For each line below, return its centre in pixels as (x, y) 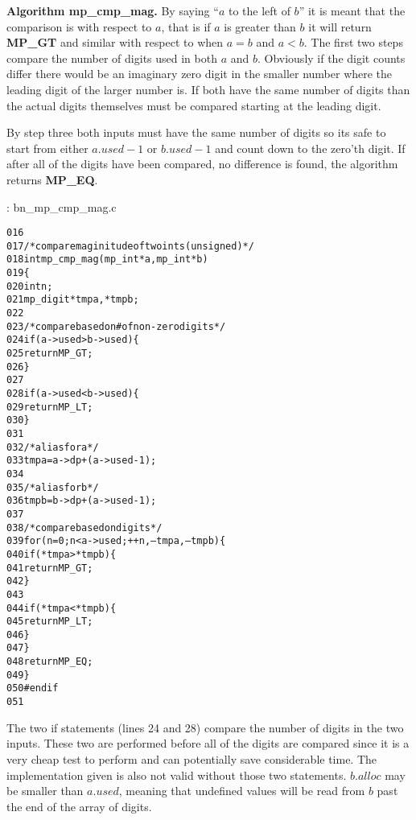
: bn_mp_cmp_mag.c (62, 206)
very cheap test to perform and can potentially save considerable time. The (192, 758)
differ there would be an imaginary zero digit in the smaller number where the (200, 74)
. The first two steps (353, 42)
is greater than (260, 26)
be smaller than (45, 791)
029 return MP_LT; (50, 407)
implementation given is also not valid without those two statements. (177, 775)
